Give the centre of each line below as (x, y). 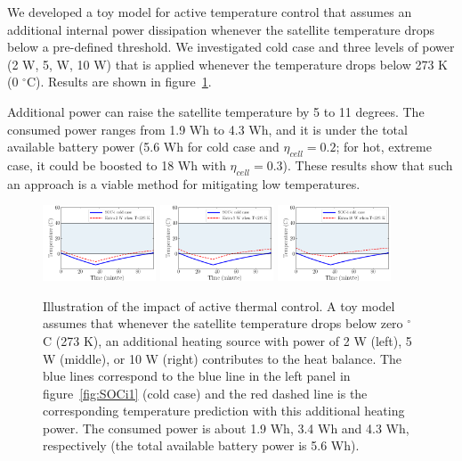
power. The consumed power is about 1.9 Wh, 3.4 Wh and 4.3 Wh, (226, 428)
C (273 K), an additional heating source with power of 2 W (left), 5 (227, 340)
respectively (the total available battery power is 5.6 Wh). (201, 445)
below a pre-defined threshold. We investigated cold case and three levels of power (231, 47)
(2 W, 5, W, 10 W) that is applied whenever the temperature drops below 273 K (227, 64)
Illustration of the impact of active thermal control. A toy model (219, 305)
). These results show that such (368, 165)
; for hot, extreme (384, 147)
